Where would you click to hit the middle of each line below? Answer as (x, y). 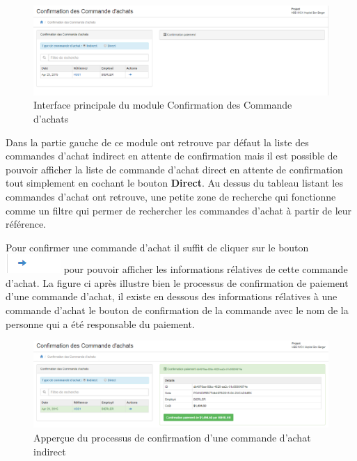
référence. (26, 224)
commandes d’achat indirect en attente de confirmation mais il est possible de (172, 156)
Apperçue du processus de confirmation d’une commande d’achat (172, 437)
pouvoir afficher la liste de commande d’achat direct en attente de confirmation (174, 169)
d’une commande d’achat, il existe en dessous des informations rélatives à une (172, 296)
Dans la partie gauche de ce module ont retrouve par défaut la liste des (157, 142)
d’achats (51, 118)
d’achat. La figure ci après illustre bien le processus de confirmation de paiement (177, 282)
